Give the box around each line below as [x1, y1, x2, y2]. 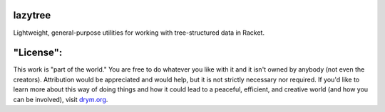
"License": [13, 47, 63, 59]
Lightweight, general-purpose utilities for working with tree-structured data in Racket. [13, 28, 265, 37]
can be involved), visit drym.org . [13, 95, 108, 103]
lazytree [13, 9, 51, 21]
